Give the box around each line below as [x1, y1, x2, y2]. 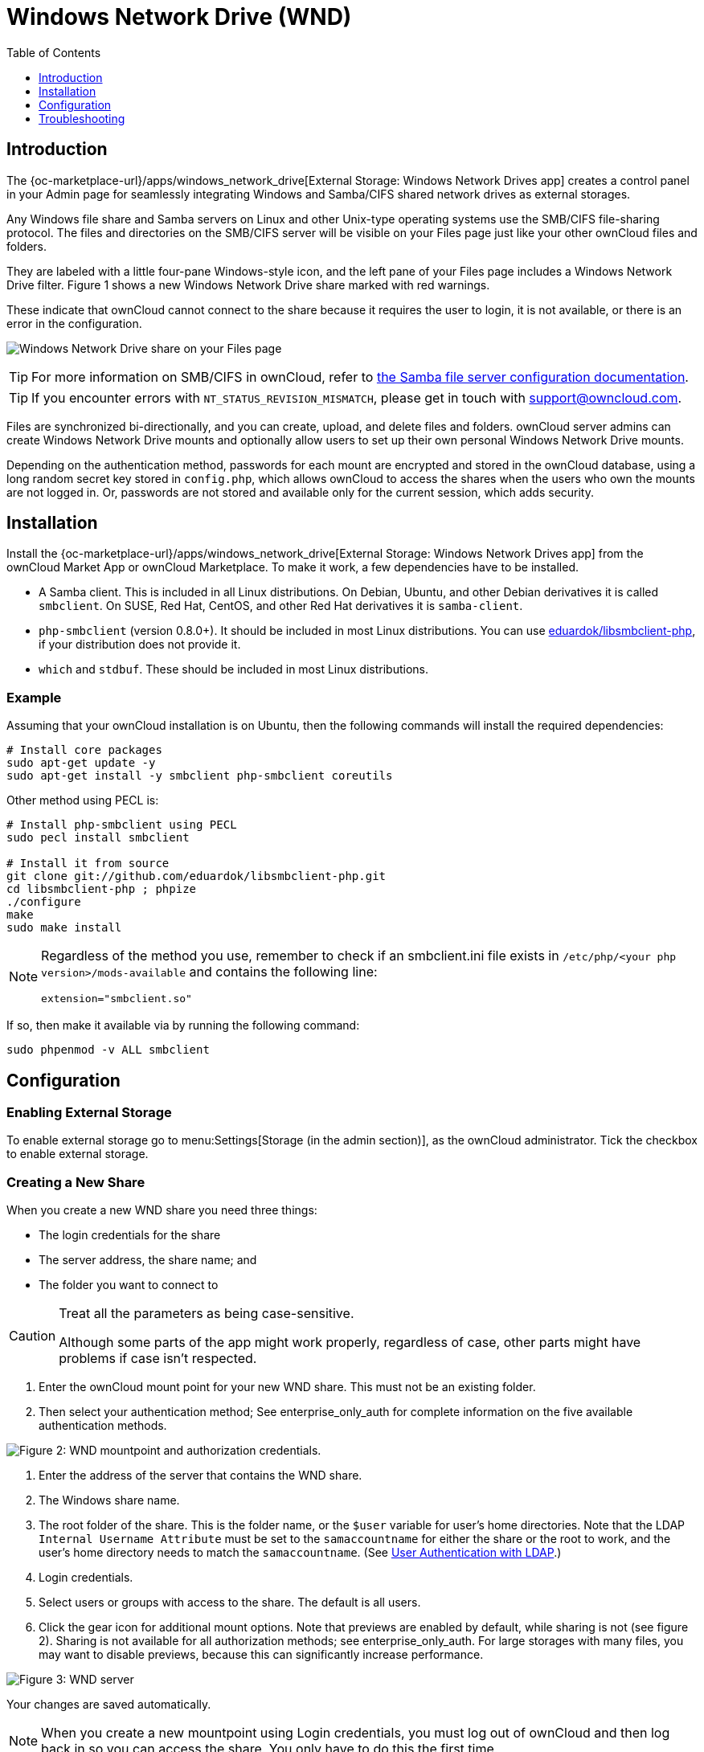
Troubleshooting [39, 111, 125, 125]
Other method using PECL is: [6, 793, 159, 808]
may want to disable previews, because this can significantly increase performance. [39, 1648, 484, 1662]
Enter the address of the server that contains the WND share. [39, 1468, 362, 1483]
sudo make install [6, 921, 122, 935]
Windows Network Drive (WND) [6, 3, 352, 31]
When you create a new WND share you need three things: [6, 1203, 317, 1218]
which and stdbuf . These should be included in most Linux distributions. [39, 662, 428, 677]
